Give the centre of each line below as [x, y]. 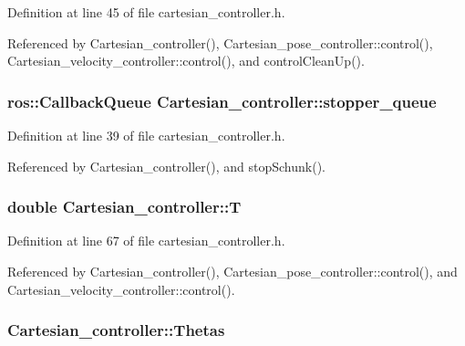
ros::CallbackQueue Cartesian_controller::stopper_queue [222, 101]
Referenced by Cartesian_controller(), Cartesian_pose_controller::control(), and [232, 271]
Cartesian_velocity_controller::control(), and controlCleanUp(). [186, 61]
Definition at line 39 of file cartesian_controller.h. [146, 135]
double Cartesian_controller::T [124, 207]
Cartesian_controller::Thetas [116, 330]
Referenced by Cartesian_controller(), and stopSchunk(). [166, 166]
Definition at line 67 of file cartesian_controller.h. [146, 241]
